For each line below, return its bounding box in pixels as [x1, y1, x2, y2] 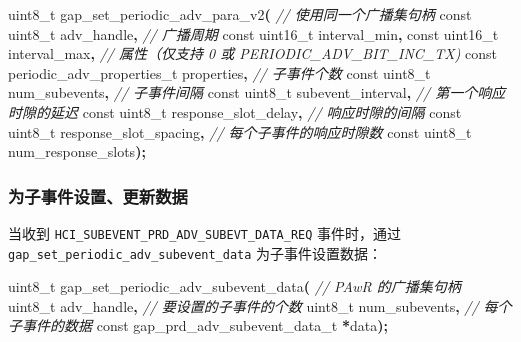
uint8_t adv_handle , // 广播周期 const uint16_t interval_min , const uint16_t [8, 23, 499, 44]
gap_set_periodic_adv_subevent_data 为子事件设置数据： [8, 242, 383, 263]
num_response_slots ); [8, 141, 146, 162]
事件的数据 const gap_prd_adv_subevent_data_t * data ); [21, 315, 388, 336]
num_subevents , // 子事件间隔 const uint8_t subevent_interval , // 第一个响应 [8, 82, 506, 103]
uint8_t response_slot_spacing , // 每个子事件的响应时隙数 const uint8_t [8, 121, 472, 142]
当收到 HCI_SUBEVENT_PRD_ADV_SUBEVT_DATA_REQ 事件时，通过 [8, 222, 402, 243]
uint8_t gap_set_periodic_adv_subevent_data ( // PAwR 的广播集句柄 [8, 276, 461, 297]
